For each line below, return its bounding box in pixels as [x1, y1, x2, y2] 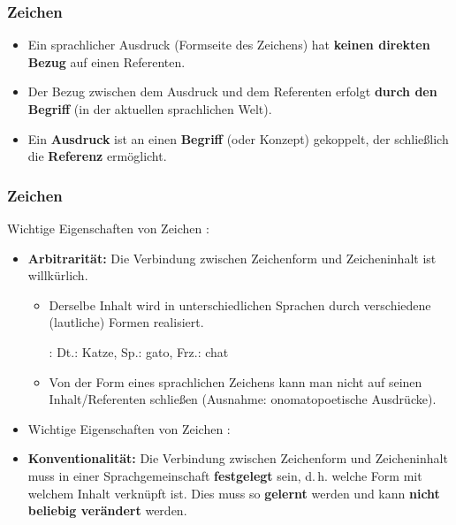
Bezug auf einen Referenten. [27, 52, 186, 71]
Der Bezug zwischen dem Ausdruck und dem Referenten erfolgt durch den [27, 82, 437, 101]
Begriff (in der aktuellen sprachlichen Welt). [27, 100, 272, 118]
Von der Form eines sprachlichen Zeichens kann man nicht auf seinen [49, 372, 422, 391]
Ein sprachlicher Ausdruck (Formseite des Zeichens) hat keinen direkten [27, 35, 430, 54]
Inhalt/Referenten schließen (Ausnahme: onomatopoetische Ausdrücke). [49, 390, 437, 408]
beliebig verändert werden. [27, 501, 187, 520]
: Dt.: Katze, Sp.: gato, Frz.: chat [49, 342, 229, 361]
